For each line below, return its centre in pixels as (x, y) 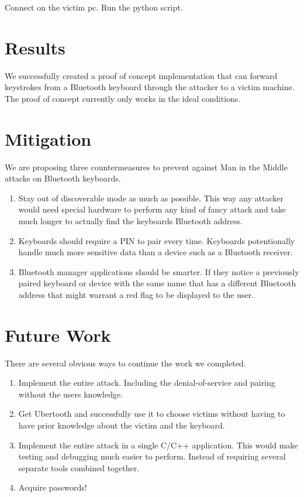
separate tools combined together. (79, 467)
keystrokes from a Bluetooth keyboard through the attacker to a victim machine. (150, 87)
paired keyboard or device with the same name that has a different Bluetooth (157, 283)
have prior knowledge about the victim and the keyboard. (122, 425)
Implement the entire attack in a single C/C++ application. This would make (158, 445)
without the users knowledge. (71, 394)
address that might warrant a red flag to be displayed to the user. (136, 294)
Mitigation (48, 138)
